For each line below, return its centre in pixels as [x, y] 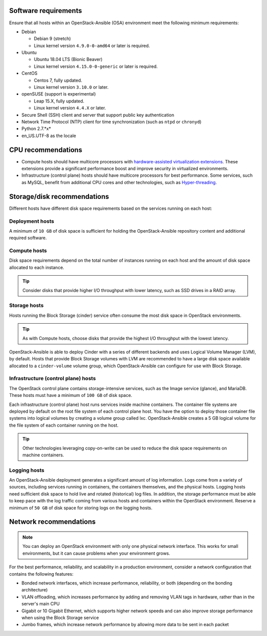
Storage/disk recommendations [59, 196]
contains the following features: [41, 574]
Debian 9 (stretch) [52, 39]
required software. [28, 238]
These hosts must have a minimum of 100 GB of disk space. [71, 395]
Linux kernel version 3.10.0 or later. [71, 87]
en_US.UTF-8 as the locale [49, 136]
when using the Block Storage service [60, 617]
